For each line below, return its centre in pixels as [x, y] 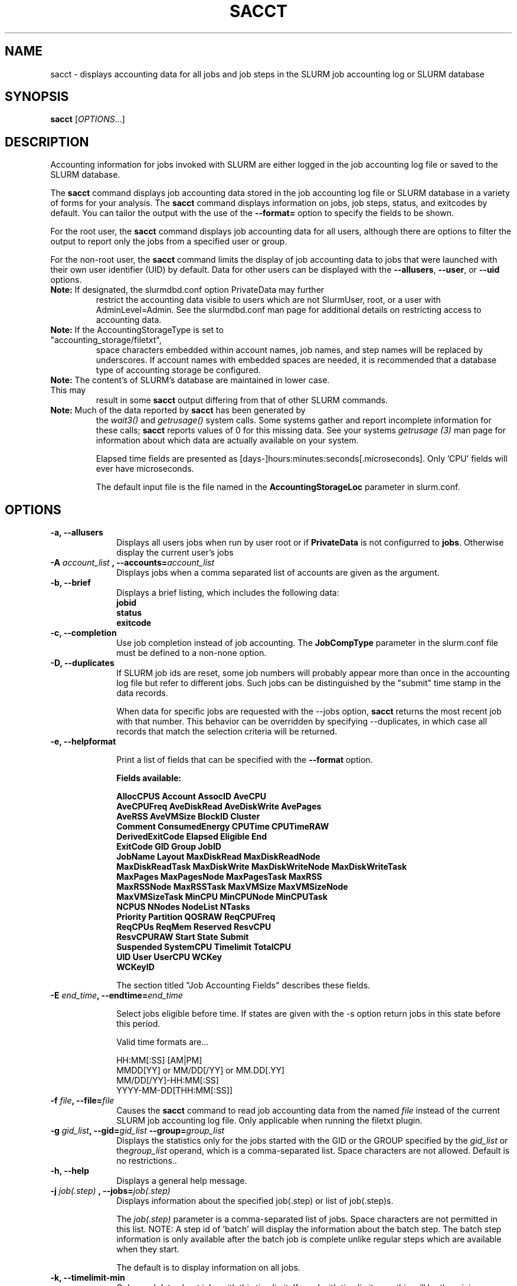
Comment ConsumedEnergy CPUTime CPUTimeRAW [223, 827]
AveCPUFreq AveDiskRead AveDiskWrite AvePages [219, 807]
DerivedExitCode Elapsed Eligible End [192, 837]
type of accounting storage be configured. [178, 370]
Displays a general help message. [182, 1181]
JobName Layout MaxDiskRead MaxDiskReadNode [218, 857]
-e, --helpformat [83, 742]
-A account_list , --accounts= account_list [132, 563]
